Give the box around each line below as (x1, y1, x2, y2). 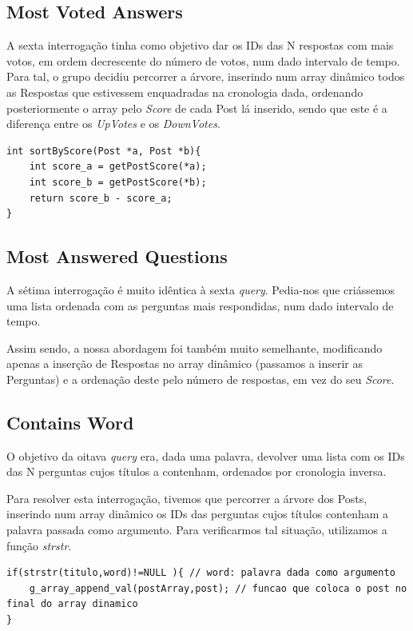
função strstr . (6, 537, 72, 553)
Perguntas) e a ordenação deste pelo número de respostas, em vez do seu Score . (6, 370, 395, 387)
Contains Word (6, 409, 134, 434)
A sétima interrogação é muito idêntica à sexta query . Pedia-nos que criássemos (6, 281, 395, 298)
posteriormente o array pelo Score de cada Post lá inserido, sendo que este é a (6, 99, 387, 116)
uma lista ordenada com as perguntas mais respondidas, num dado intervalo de (6, 297, 394, 314)
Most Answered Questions (6, 244, 228, 269)
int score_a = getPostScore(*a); (29, 161, 207, 173)
